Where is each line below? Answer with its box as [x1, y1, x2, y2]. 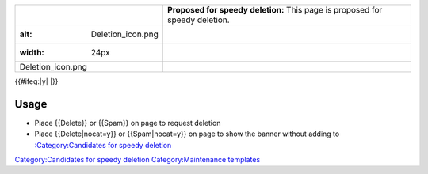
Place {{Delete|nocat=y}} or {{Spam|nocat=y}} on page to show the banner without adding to [34, 129, 340, 138]
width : [19, 47, 45, 58]
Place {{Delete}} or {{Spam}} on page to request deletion [34, 118, 221, 127]
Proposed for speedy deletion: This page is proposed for [167, 5, 383, 15]
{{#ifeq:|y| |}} [14, 77, 59, 86]
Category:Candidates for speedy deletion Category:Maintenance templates [14, 155, 261, 165]
